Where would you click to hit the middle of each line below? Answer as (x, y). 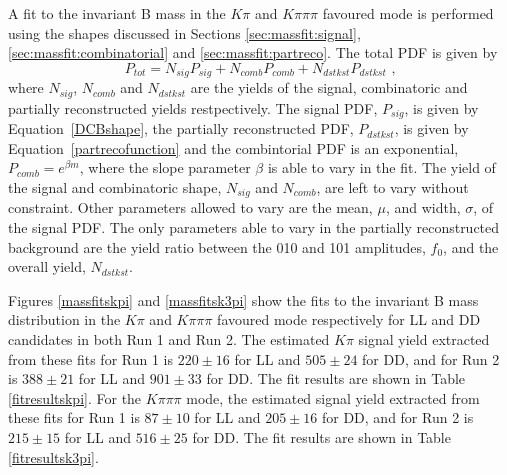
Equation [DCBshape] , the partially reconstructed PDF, (181, 128)
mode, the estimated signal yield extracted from (333, 397)
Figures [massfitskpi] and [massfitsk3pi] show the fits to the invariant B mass (243, 299)
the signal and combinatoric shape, (115, 186)
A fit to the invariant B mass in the (117, 13)
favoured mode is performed (408, 13)
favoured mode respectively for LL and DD (349, 319)
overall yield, (47, 266)
